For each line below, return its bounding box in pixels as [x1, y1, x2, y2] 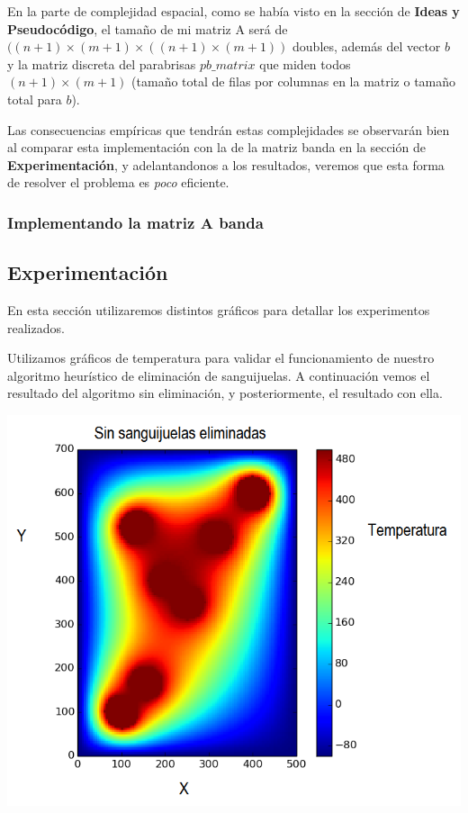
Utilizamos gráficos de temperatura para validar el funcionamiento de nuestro [7, 348, 435, 367]
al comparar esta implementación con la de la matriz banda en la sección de [7, 138, 426, 157]
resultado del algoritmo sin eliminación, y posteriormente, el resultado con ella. [7, 384, 443, 402]
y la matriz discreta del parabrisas [7, 54, 196, 73]
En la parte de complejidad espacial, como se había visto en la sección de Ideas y [7, 2, 460, 20]
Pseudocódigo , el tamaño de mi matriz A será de [7, 19, 288, 38]
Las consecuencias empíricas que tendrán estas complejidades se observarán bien [7, 120, 450, 139]
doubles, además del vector [292, 37, 441, 56]
